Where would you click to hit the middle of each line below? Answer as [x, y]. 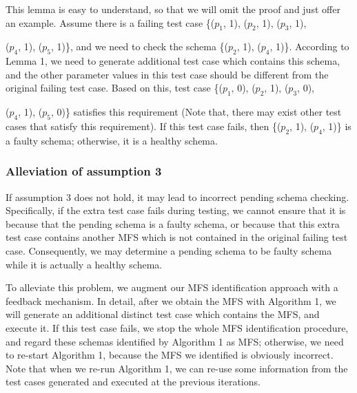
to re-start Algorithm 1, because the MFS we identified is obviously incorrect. [170, 355]
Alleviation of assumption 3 [84, 171]
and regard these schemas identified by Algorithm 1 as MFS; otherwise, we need [175, 341]
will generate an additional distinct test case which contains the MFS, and [163, 314]
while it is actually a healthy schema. [84, 264]
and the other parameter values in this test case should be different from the [167, 74]
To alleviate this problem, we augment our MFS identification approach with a [172, 287]
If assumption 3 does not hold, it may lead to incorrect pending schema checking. [177, 196]
